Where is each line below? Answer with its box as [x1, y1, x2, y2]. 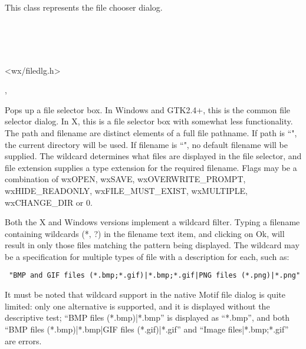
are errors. [5, 334, 42, 347]
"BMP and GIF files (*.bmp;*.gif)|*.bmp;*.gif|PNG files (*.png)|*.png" [9, 271, 301, 280]
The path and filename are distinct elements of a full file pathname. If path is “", [5, 126, 297, 139]
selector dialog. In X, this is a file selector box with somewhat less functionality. [5, 115, 293, 127]
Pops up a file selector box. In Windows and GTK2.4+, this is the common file [5, 103, 291, 116]
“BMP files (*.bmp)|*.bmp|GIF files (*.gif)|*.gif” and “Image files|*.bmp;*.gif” [5, 322, 289, 335]
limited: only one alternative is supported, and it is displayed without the [5, 299, 270, 312]
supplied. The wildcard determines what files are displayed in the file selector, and [5, 150, 302, 162]
